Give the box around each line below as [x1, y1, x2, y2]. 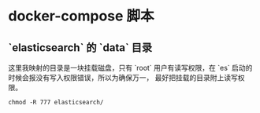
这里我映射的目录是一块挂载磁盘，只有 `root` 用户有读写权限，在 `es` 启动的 [8, 64, 253, 72]
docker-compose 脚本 [8, 7, 155, 25]
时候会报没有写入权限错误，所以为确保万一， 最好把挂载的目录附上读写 [8, 73, 238, 82]
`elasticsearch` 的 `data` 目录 [8, 41, 153, 54]
